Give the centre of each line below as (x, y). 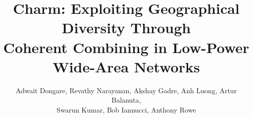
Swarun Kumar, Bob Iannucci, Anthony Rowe (126, 109)
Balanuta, (126, 100)
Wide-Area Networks (126, 66)
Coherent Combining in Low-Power (126, 47)
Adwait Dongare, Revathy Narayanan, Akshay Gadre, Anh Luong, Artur (126, 90)
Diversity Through (126, 28)
